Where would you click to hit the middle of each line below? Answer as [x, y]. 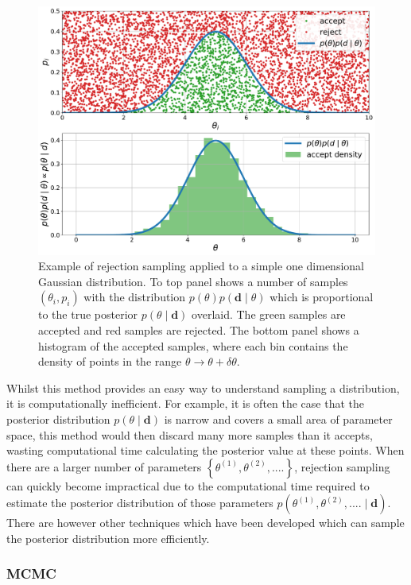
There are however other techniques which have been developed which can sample [205, 523]
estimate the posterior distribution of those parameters [140, 503]
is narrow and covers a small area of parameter [278, 418]
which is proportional [322, 297]
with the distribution [135, 297]
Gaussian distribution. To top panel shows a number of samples [193, 281]
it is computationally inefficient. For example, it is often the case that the [186, 403]
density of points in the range [110, 361]
